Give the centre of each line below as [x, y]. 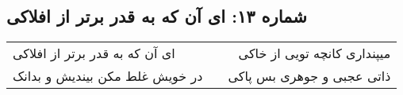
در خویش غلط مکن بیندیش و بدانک [108, 76]
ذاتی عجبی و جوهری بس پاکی [309, 76]
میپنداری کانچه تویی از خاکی [315, 53]
